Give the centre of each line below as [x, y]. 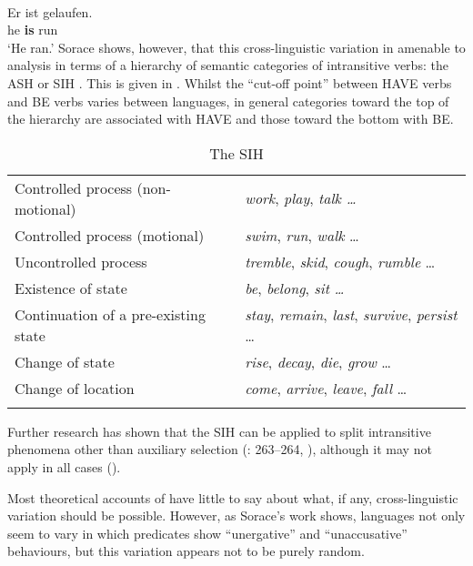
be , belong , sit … [295, 288]
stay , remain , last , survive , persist [351, 314]
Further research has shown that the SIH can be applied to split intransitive [219, 431]
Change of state [65, 361]
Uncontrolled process [81, 261]
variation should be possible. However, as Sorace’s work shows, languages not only [236, 515]
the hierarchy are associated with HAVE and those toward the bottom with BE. [231, 119]
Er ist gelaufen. [50, 11]
